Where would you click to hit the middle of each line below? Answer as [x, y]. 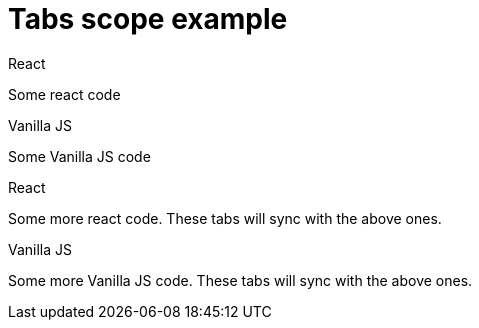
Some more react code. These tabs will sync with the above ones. [225, 218]
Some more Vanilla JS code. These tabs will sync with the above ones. [240, 280]
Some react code [64, 94]
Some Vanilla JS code [79, 156]
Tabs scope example [148, 19]
